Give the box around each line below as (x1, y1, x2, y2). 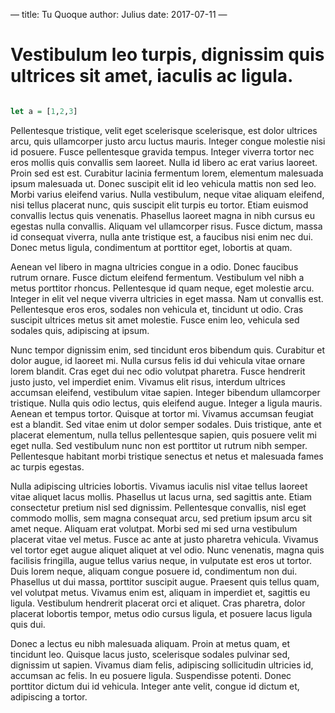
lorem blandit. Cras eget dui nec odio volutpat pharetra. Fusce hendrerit (10, 365, 306, 377)
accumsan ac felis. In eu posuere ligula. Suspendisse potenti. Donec (10, 669, 292, 681)
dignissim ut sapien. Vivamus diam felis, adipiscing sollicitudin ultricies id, (10, 659, 314, 671)
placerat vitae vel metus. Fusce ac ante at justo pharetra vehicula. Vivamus (10, 533, 319, 545)
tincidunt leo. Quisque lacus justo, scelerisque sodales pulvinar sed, (10, 648, 291, 660)
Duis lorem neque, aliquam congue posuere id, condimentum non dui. (10, 565, 298, 577)
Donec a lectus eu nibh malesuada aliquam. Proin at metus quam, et (10, 637, 291, 649)
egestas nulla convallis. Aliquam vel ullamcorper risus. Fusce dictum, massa (10, 220, 323, 232)
